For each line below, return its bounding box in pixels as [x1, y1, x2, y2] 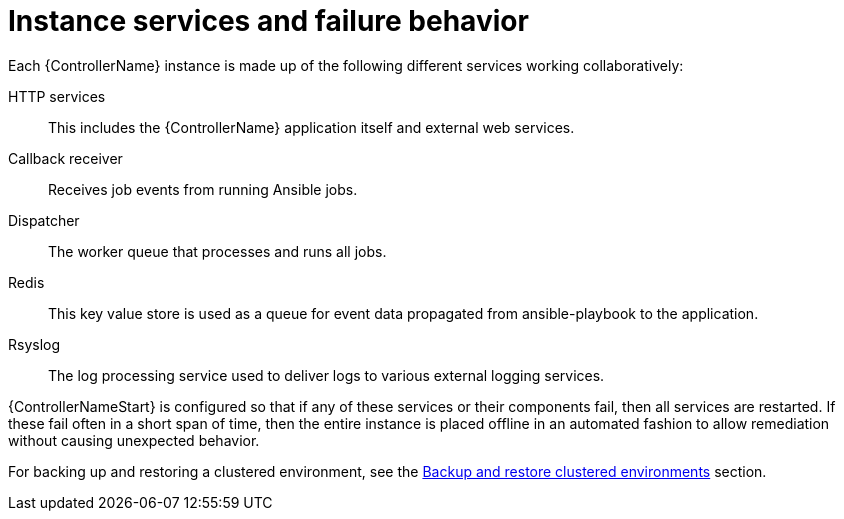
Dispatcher [8, 211, 80, 229]
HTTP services [8, 87, 106, 105]
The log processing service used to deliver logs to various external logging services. [48, 366, 605, 384]
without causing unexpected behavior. [8, 431, 260, 449]
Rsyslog [8, 335, 61, 353]
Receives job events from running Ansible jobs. [48, 180, 358, 198]
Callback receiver [8, 149, 123, 167]
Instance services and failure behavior [8, 4, 529, 38]
